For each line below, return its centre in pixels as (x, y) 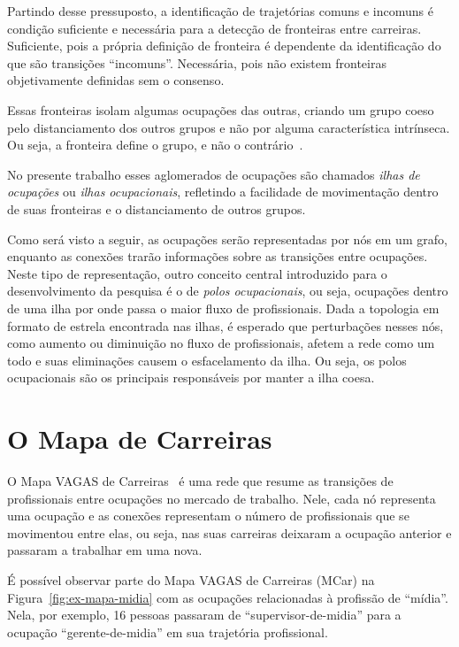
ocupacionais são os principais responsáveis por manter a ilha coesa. (191, 377)
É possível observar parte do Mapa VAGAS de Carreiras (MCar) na (191, 579)
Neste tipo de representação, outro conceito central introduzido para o (197, 273)
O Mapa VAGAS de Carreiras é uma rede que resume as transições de (200, 481)
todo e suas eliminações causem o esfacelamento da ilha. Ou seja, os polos (207, 360)
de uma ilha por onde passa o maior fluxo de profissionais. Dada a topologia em (223, 308)
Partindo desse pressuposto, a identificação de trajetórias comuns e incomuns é (220, 11)
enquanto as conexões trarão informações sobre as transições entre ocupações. (218, 256)
